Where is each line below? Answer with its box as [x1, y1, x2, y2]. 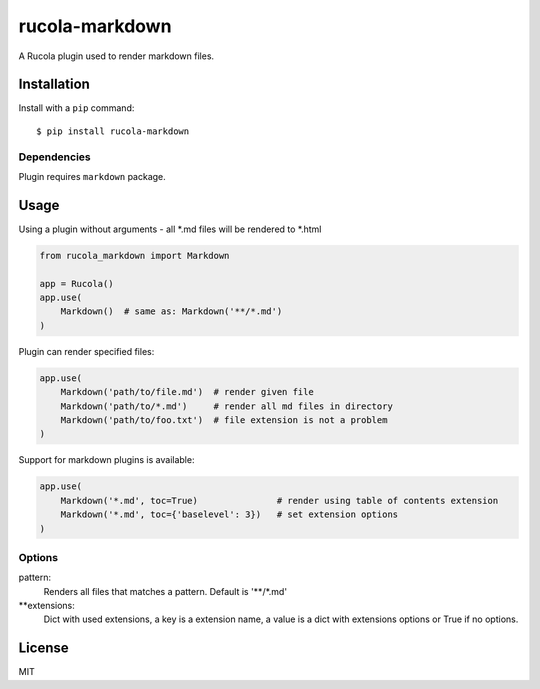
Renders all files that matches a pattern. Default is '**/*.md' [43, 585, 288, 597]
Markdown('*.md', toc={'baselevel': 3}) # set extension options [60, 509, 399, 520]
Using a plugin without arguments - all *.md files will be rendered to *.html [18, 223, 322, 235]
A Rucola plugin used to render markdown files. [18, 50, 215, 62]
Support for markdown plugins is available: [18, 454, 195, 466]
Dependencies [18, 150, 92, 164]
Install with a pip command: [18, 102, 135, 114]
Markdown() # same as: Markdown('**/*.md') [60, 306, 283, 317]
